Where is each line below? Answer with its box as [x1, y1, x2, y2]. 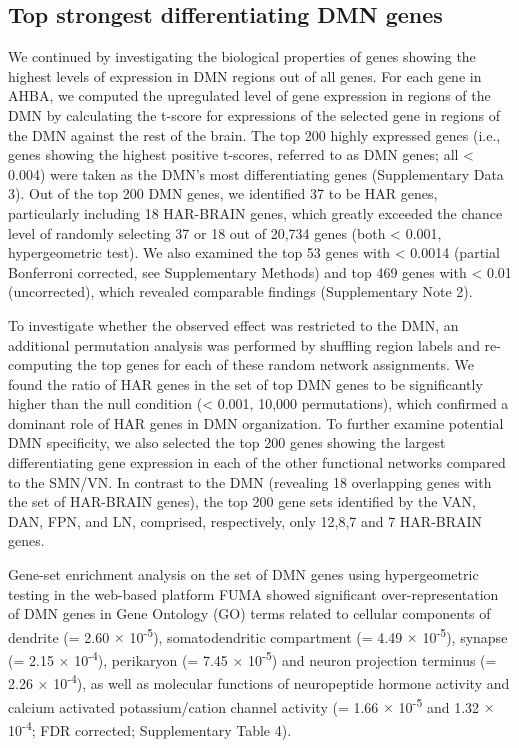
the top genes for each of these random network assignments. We [77, 354, 474, 375]
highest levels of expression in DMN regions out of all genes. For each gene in [8, 65, 482, 86]
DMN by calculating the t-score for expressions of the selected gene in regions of [8, 104, 500, 125]
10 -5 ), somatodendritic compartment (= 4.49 [129, 623, 403, 647]
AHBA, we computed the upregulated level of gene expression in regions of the [8, 85, 491, 106]
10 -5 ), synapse [422, 623, 508, 647]
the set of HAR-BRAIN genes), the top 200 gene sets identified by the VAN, [8, 491, 476, 512]
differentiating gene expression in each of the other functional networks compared [8, 452, 506, 473]
